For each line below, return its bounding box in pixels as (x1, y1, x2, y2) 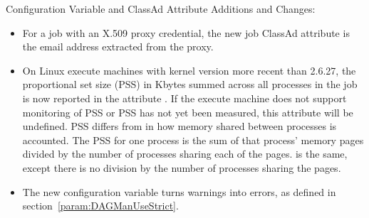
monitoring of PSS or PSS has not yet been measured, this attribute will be (22, 104, 353, 119)
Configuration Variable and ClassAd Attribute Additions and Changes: (6, 1, 316, 16)
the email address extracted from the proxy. (22, 39, 214, 54)
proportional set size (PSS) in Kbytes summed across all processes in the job (22, 77, 358, 92)
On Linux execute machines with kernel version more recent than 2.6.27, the (22, 62, 356, 77)
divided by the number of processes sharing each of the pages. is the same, (22, 146, 348, 161)
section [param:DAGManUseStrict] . (22, 198, 179, 213)
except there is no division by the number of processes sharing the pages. (22, 160, 341, 175)
